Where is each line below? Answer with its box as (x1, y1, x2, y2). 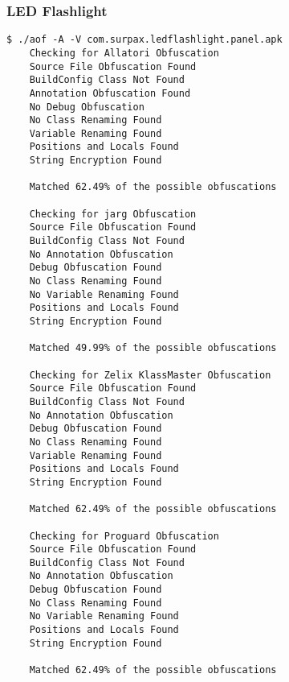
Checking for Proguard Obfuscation (29, 530, 219, 542)
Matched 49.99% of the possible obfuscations (29, 342, 277, 354)
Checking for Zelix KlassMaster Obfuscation (29, 369, 271, 381)
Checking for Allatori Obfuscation (29, 47, 219, 59)
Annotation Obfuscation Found (29, 87, 191, 99)
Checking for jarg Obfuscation (29, 208, 197, 220)
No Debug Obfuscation (29, 101, 144, 113)
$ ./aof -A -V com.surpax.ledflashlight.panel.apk (6, 34, 283, 46)
